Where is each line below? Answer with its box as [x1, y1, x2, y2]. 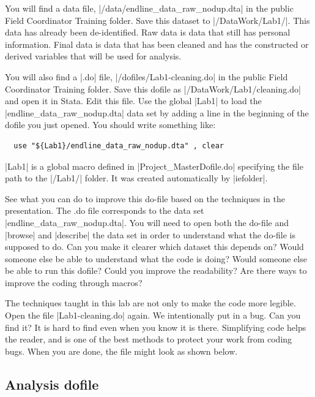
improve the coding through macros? [5, 276, 143, 289]
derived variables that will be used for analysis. [5, 50, 182, 62]
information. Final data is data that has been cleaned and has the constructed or [5, 37, 309, 50]
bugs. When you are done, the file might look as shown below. [5, 344, 238, 357]
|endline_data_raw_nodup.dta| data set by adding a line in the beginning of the [5, 106, 309, 119]
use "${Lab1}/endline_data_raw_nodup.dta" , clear [13, 141, 224, 150]
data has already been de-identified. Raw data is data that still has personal [5, 26, 291, 39]
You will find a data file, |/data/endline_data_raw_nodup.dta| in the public [5, 2, 294, 14]
